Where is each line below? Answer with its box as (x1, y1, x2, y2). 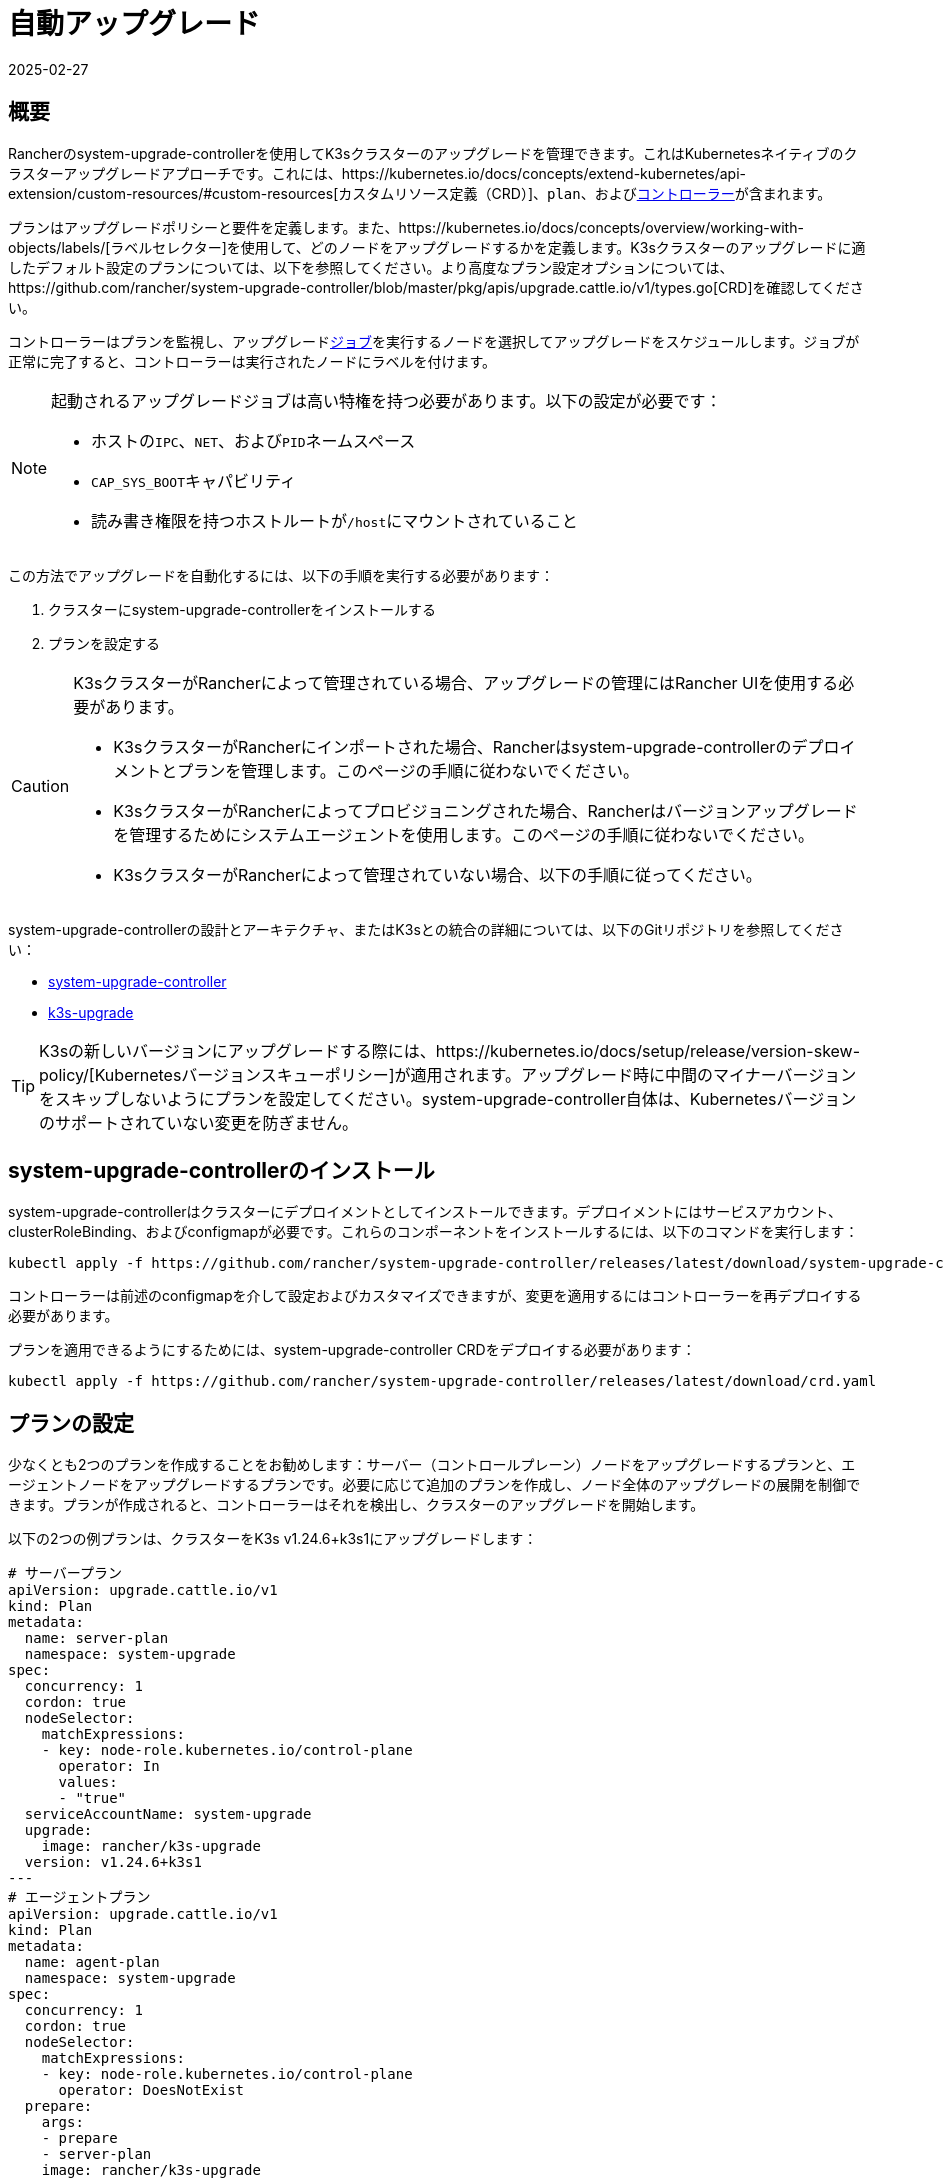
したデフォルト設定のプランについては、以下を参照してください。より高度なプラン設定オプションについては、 (8, 258, 734, 276)
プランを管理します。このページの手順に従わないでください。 (177, 760, 639, 781)
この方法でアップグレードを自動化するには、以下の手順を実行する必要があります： (8, 566, 554, 584)
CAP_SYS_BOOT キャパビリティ (91, 470, 297, 491)
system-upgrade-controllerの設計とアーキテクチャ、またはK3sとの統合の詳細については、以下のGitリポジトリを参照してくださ (8, 920, 844, 938)
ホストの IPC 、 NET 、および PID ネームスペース (91, 430, 416, 451)
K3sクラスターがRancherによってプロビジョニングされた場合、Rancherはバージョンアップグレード (113, 800, 858, 821)
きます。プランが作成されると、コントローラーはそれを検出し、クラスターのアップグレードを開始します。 (8, 1496, 705, 1514)
